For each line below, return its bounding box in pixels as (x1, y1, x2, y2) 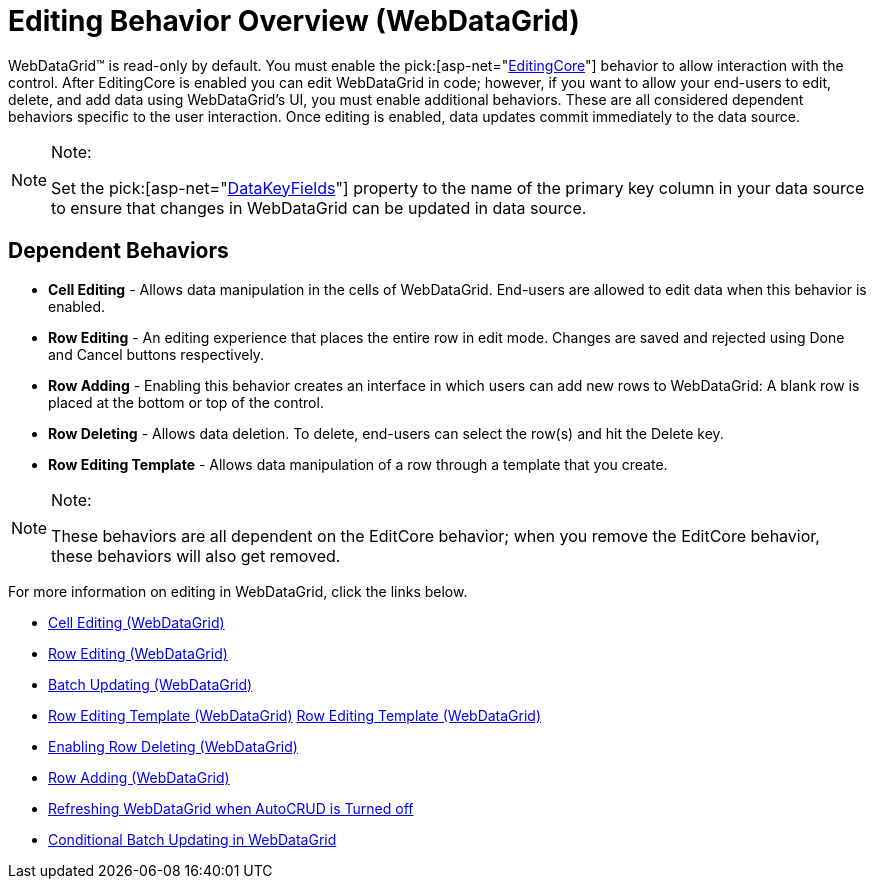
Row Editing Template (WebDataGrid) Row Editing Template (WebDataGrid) (48, 706, 542, 724)
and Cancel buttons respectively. (48, 345, 265, 363)
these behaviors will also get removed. (51, 545, 341, 566)
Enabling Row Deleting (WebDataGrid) (48, 737, 298, 755)
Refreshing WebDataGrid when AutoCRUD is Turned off (48, 799, 414, 817)
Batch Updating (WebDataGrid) (48, 675, 253, 693)
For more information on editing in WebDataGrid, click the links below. (8, 582, 468, 600)
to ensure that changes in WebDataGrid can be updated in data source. (51, 197, 587, 218)
